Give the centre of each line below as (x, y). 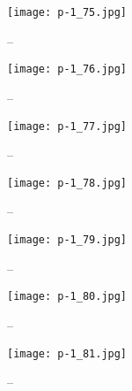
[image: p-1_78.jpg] (67, 183)
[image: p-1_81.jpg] (67, 353)
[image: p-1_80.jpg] (67, 297)
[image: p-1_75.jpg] (67, 12)
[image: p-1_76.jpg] (67, 69)
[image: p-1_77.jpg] (67, 126)
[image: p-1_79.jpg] (67, 240)
